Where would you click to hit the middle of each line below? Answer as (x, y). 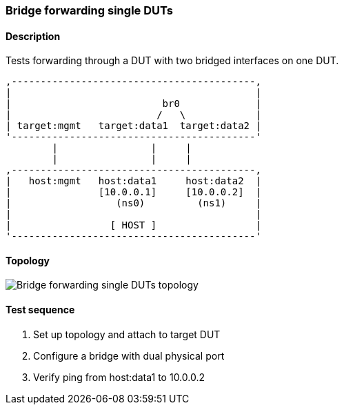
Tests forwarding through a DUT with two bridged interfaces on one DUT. (172, 61)
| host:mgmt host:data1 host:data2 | (133, 181)
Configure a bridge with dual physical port (129, 355)
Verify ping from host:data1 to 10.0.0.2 (119, 377)
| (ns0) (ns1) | (133, 203)
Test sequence (40, 310)
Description (33, 36)
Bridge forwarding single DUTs (89, 10)
